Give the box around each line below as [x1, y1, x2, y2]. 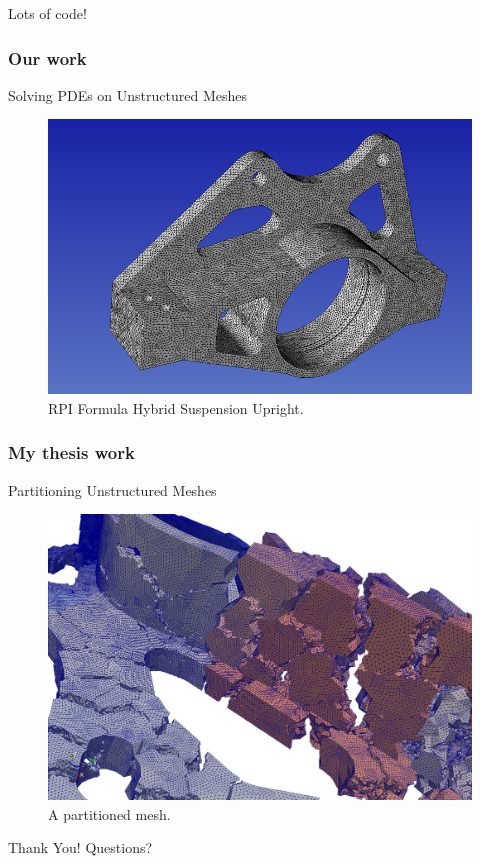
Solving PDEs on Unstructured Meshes [8, 84, 247, 105]
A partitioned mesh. [48, 803, 171, 824]
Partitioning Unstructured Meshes [8, 479, 217, 500]
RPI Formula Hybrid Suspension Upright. [48, 397, 304, 418]
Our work [8, 45, 87, 70]
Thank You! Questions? [8, 837, 153, 858]
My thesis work [8, 440, 135, 465]
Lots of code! [8, 3, 87, 23]
